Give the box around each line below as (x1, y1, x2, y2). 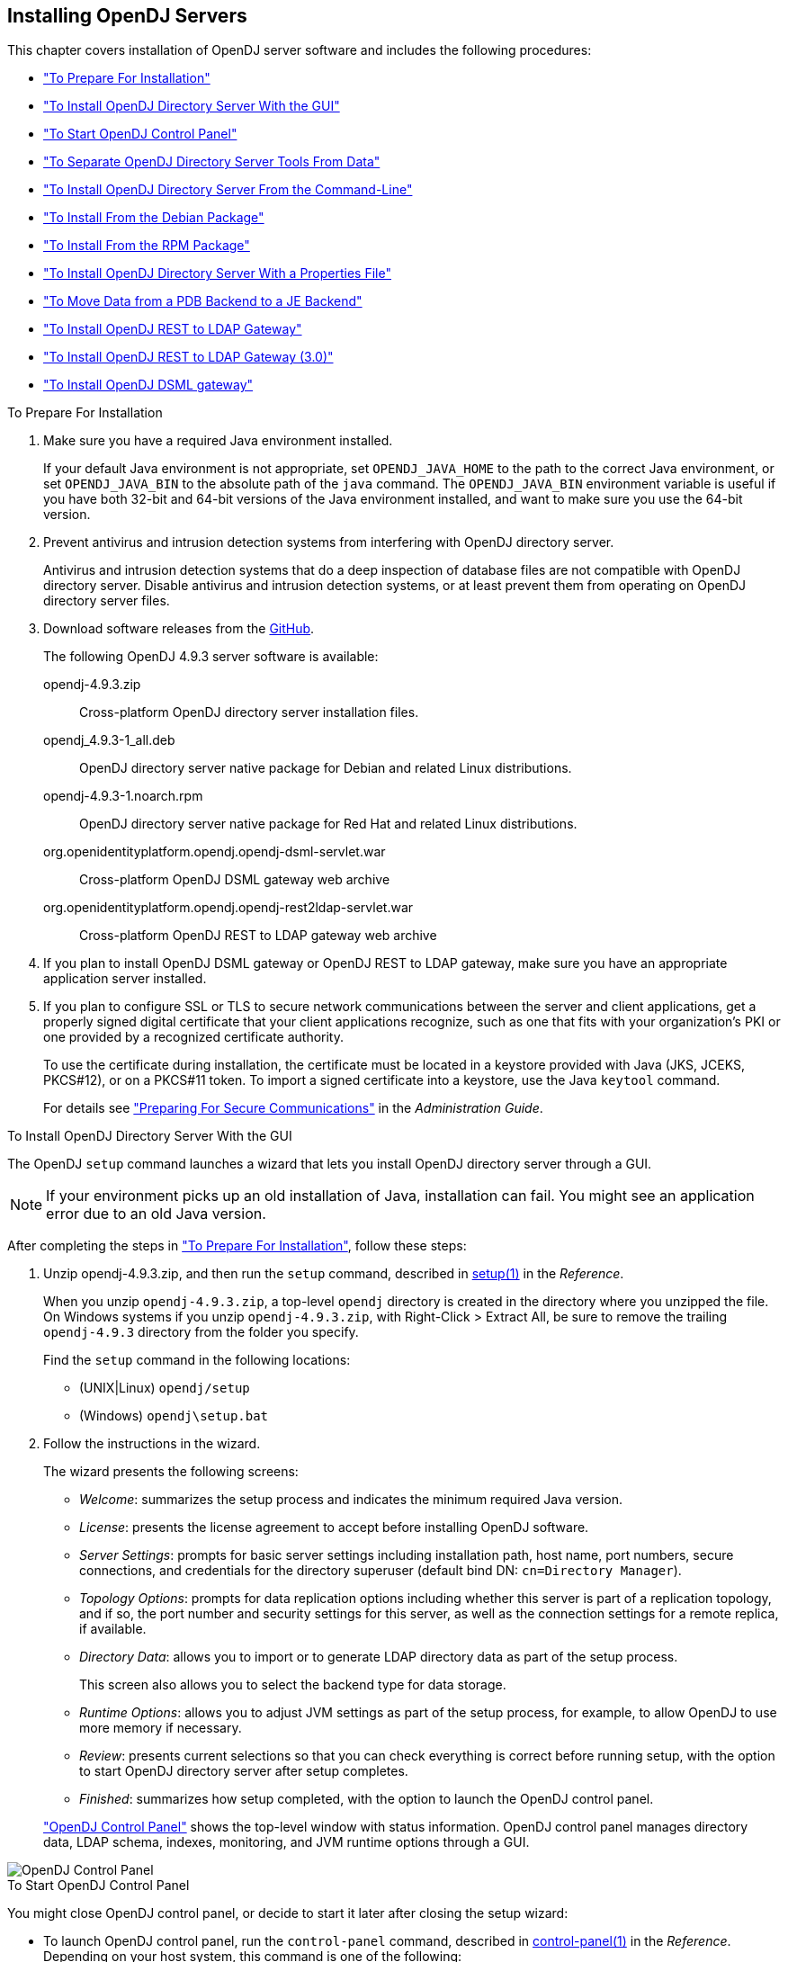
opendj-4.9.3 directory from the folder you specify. (43, 1324, 359, 1340)
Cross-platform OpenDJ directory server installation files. (79, 704, 419, 721)
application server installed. (43, 971, 207, 987)
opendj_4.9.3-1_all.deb (43, 732, 175, 748)
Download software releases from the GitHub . (43, 621, 315, 637)
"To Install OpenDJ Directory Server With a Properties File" (43, 265, 391, 282)
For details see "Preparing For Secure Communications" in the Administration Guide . (43, 1100, 543, 1116)
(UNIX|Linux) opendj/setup (79, 1380, 250, 1396)
